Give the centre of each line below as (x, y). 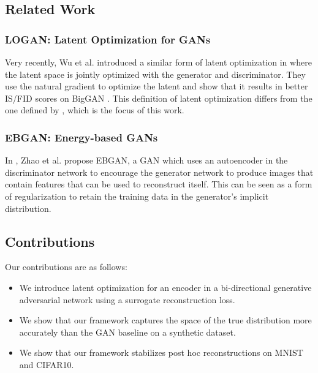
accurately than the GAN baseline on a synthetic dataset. (127, 332)
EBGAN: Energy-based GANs (81, 137)
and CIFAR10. (47, 364)
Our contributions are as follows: (66, 267)
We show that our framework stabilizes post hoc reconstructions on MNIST (161, 352)
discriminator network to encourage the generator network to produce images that (159, 172)
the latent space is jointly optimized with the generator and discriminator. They (155, 74)
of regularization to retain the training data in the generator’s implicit (137, 196)
